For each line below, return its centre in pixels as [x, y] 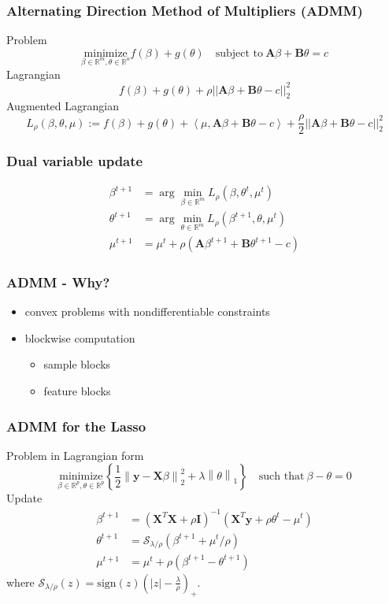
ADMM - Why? [58, 282]
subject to [239, 53]
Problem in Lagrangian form [75, 455]
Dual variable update [75, 161]
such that [282, 477]
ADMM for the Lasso [76, 426]
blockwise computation [80, 337]
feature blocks [77, 391]
